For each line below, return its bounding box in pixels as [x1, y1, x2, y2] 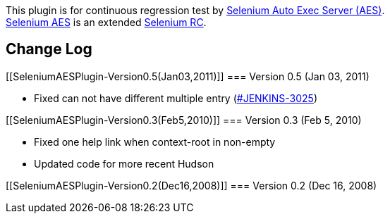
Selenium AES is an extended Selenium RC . [6, 16, 207, 28]
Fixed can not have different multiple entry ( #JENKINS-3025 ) [34, 92, 318, 104]
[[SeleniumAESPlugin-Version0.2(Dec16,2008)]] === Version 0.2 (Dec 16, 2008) [6, 179, 377, 192]
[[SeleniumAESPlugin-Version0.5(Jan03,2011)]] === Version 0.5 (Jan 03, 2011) [6, 70, 370, 82]
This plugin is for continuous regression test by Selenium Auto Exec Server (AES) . [6, 4, 385, 16]
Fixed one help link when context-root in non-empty [34, 135, 276, 148]
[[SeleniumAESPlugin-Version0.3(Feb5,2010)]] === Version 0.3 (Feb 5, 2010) [6, 113, 362, 126]
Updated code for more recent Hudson [34, 157, 214, 170]
